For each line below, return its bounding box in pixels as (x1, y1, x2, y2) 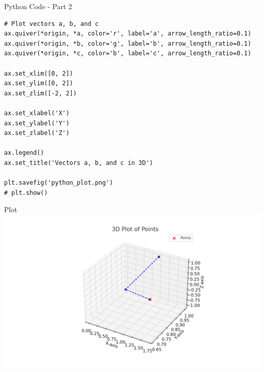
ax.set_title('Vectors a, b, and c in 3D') (4, 159, 153, 166)
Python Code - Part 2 (4, 1, 72, 11)
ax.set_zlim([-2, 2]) (4, 89, 77, 97)
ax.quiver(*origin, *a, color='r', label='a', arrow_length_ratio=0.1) (4, 30, 251, 38)
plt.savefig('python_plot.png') (4, 179, 113, 187)
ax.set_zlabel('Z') (4, 129, 70, 137)
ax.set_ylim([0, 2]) (4, 80, 74, 87)
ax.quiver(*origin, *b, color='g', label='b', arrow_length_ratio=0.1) (4, 40, 251, 47)
